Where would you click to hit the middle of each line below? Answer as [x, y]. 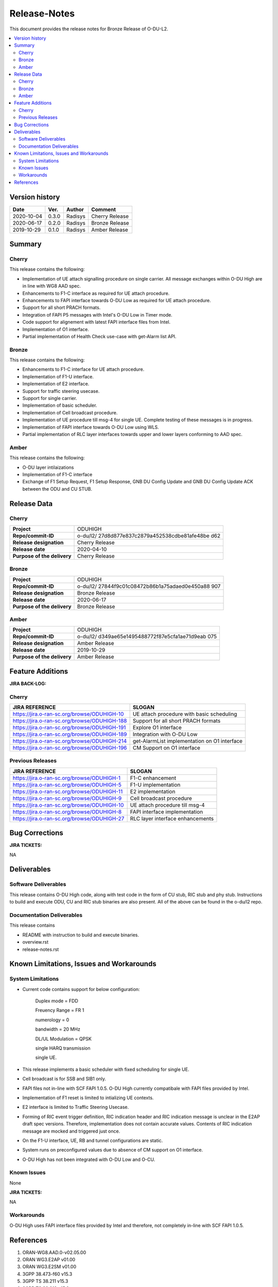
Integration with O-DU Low [165, 734]
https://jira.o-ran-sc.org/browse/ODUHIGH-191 [69, 727]
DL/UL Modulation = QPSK [64, 1039]
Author [75, 210]
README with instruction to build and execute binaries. [81, 935]
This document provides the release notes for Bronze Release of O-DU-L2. [89, 29]
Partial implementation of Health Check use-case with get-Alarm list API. [99, 336]
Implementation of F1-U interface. [58, 376]
